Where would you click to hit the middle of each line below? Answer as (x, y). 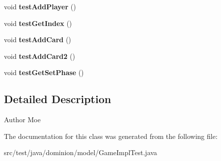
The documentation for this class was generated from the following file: (111, 136)
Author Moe (22, 120)
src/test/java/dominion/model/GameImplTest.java (81, 152)
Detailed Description (58, 99)
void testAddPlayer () (40, 6)
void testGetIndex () (38, 23)
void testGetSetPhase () (44, 72)
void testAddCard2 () (40, 56)
